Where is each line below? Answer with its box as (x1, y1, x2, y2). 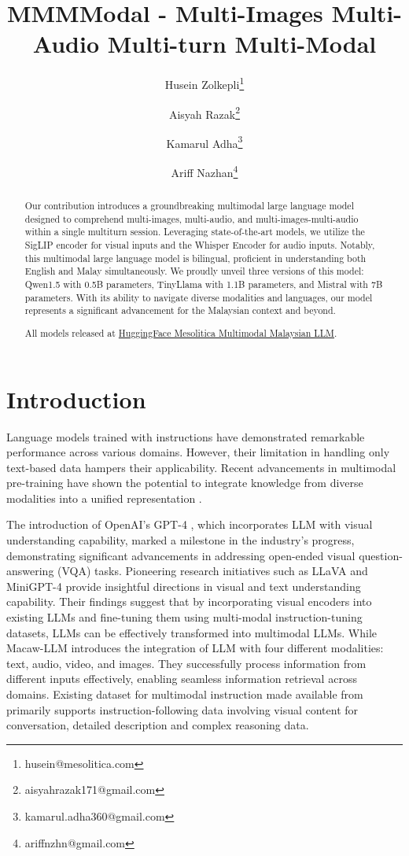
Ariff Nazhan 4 (171, 162, 238, 180)
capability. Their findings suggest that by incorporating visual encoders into (6, 593, 372, 610)
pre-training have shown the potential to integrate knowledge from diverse (6, 474, 363, 491)
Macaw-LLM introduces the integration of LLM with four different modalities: (6, 640, 384, 656)
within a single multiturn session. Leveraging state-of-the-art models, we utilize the (24, 225, 365, 238)
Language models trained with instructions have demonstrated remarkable (6, 428, 365, 445)
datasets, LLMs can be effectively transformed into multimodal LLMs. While (6, 624, 378, 640)
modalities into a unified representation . (6, 489, 202, 506)
